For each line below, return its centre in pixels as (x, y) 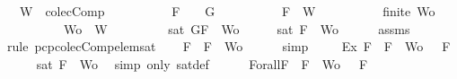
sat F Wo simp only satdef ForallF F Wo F (202, 63)
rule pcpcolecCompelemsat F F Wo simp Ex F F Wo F (228, 46)
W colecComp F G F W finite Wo (227, 11)
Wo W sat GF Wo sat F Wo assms (237, 28)
